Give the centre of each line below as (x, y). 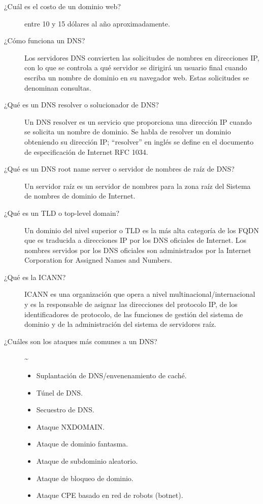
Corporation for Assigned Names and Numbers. (98, 260)
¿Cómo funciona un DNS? (45, 40)
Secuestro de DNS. (65, 410)
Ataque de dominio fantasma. (82, 444)
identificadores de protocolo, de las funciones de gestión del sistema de (134, 314)
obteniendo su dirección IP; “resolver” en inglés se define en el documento (139, 141)
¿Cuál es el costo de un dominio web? (62, 6)
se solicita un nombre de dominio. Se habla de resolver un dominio (128, 132)
